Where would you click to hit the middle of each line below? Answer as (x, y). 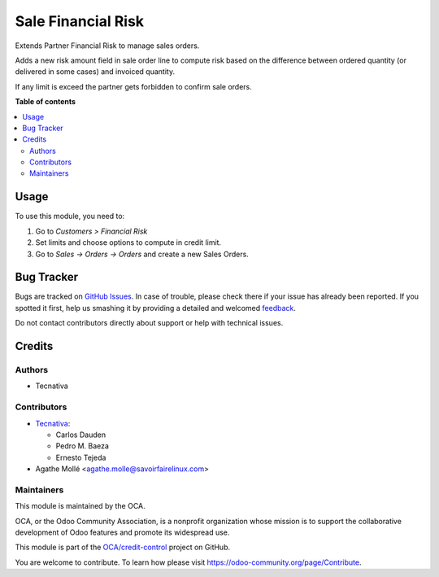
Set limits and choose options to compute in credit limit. (128, 243)
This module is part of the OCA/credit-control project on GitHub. (123, 547)
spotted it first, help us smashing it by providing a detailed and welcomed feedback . (156, 308)
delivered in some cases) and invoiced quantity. (95, 72)
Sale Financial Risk (80, 21)
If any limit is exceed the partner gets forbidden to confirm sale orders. (133, 86)
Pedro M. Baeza (83, 446)
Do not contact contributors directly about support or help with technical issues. (149, 323)
